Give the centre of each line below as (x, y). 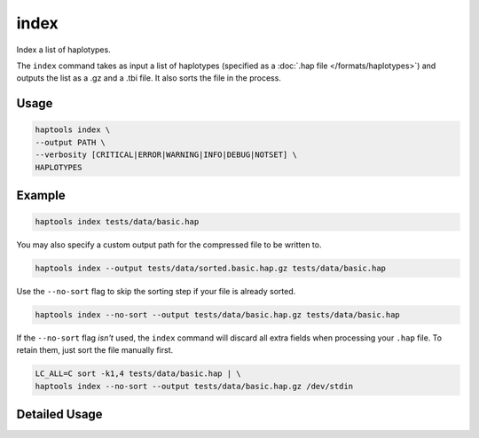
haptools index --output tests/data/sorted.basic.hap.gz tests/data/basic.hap (210, 269)
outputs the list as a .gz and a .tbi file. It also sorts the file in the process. (149, 78)
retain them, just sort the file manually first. (94, 350)
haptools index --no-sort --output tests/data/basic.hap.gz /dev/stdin (194, 386)
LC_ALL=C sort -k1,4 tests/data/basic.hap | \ (138, 374)
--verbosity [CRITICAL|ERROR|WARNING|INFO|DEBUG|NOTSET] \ (166, 155)
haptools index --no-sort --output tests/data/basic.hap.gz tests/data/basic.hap (218, 315)
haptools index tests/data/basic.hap (117, 222)
